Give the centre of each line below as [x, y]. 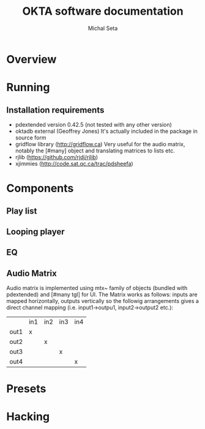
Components [40, 188]
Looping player [35, 232]
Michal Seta [103, 28]
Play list [22, 211]
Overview [32, 59]
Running [28, 88]
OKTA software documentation [103, 11]
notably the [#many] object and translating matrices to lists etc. [95, 151]
